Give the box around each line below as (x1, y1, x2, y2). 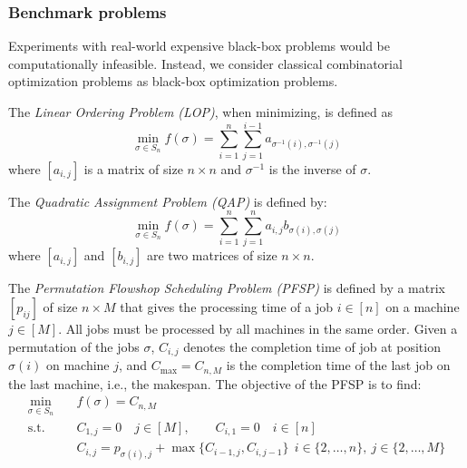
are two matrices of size (147, 246, 277, 265)
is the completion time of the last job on (226, 356, 451, 375)
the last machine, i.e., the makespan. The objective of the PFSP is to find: (8, 374, 422, 393)
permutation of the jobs (8, 336, 140, 356)
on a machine (385, 297, 460, 317)
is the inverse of (268, 159, 356, 178)
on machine (45, 356, 110, 375)
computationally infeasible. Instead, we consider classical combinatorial (8, 54, 403, 73)
